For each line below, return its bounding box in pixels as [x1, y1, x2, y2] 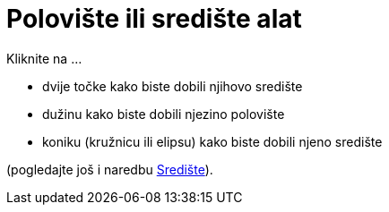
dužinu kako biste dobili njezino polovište [42, 106, 285, 122]
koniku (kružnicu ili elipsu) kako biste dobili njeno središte [42, 133, 383, 149]
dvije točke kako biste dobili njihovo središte [42, 78, 303, 94]
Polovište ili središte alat [6, 4, 302, 34]
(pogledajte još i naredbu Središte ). [6, 161, 213, 177]
